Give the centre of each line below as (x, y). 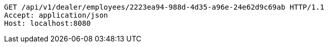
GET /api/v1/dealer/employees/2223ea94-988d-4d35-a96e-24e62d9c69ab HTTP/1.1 (164, 7)
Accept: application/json (56, 15)
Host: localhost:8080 (47, 23)
